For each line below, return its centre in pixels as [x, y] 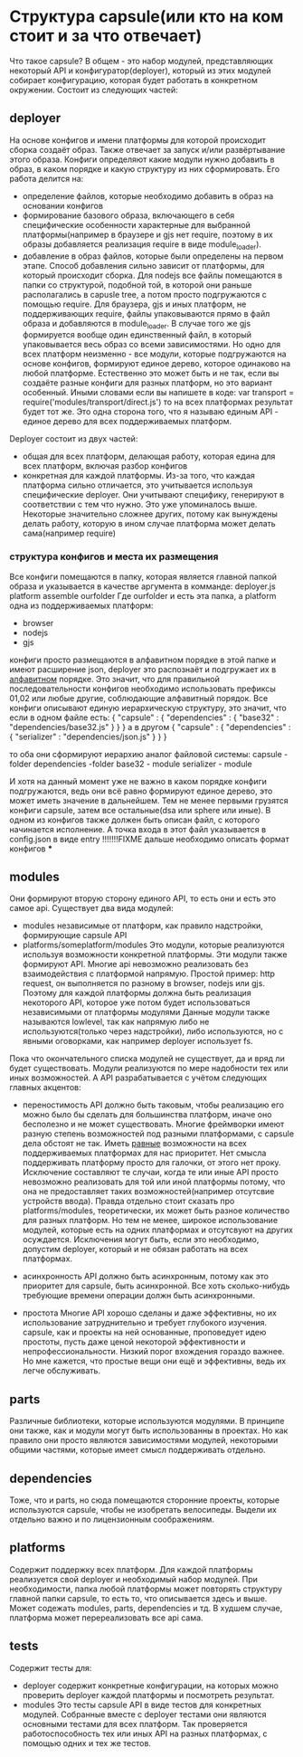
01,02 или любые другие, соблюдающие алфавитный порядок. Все [139, 698]
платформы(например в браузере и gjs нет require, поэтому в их [147, 234]
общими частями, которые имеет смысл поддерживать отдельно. [137, 1450]
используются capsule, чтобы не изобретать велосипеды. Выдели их [143, 1510]
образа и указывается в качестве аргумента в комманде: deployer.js [142, 586]
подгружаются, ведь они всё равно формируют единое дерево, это [141, 791]
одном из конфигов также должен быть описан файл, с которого [135, 820]
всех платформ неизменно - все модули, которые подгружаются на [154, 354]
